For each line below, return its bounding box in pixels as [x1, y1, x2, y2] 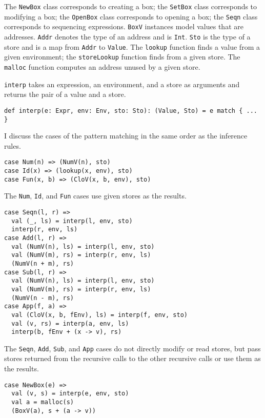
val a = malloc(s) [11, 398, 74, 406]
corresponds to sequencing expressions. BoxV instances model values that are [4, 21, 243, 32]
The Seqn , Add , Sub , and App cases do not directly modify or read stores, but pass [4, 343, 261, 353]
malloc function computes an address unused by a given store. [4, 61, 200, 72]
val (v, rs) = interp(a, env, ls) [11, 320, 129, 327]
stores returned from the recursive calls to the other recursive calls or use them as [4, 353, 261, 364]
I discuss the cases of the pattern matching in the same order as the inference [4, 130, 248, 141]
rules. [4, 140, 21, 151]
